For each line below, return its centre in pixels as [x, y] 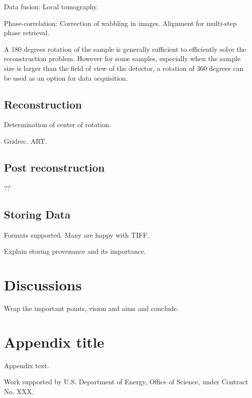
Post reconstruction [54, 167]
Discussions [43, 284]
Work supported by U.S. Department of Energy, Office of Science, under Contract [126, 382]
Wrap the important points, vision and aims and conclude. [91, 308]
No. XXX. [19, 391]
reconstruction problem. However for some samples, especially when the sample [122, 58]
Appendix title [54, 342]
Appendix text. [27, 365]
